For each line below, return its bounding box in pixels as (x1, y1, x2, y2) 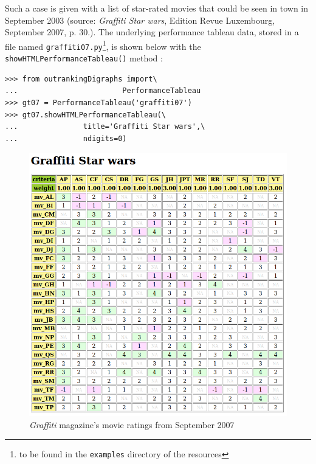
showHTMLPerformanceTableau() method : (5, 52, 163, 64)
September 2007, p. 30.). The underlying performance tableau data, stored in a (5, 26, 299, 38)
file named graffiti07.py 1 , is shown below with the (5, 38, 201, 52)
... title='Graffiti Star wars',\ (5, 122, 205, 131)
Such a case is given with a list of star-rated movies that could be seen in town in (5, 2, 309, 14)
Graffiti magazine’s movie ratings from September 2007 (29, 418, 235, 431)
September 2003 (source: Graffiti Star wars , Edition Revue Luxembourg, (5, 13, 275, 26)
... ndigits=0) (5, 134, 127, 143)
